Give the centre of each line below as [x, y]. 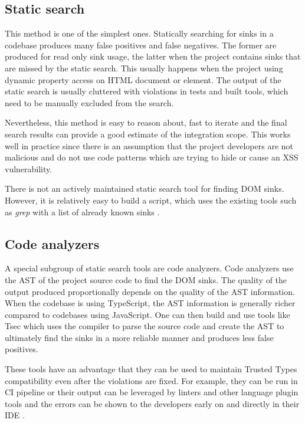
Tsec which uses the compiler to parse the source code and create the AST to [145, 326]
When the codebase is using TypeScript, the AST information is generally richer [150, 303]
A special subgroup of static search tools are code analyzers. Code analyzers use [149, 268]
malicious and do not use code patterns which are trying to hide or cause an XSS [152, 157]
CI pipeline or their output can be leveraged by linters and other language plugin [152, 392]
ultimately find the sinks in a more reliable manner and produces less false [139, 337]
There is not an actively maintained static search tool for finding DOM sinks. [145, 188]
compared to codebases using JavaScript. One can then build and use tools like [147, 314]
